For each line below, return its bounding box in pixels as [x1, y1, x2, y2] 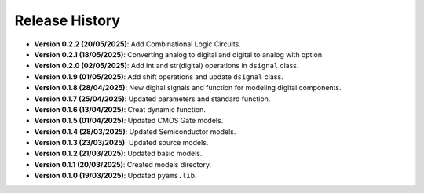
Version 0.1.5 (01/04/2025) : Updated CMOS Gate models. [34, 116, 224, 126]
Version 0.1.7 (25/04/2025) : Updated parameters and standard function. [34, 94, 271, 104]
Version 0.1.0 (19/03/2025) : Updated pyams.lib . [34, 171, 197, 180]
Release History [14, 12, 121, 29]
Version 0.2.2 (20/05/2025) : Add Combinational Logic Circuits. [34, 39, 241, 49]
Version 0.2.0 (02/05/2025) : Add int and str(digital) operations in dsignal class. [34, 61, 299, 71]
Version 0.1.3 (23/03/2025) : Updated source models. [34, 138, 209, 147]
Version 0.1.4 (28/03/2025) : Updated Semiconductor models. [34, 126, 236, 137]
